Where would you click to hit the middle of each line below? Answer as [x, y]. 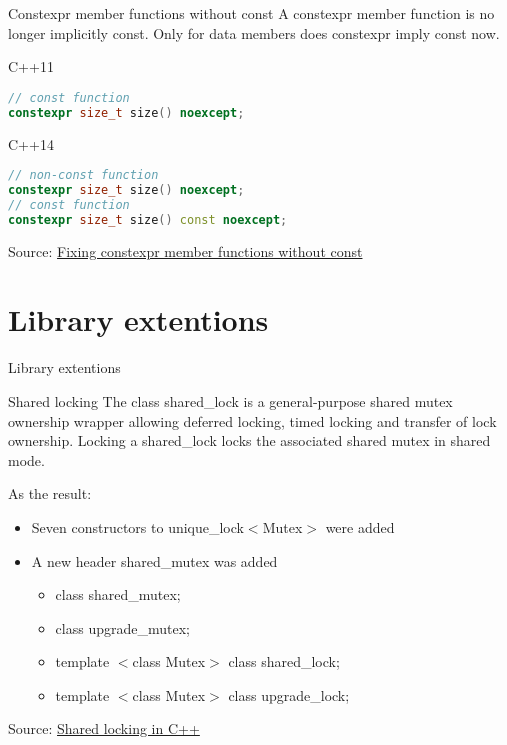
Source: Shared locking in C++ [104, 728]
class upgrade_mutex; [122, 627]
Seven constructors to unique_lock [137, 526]
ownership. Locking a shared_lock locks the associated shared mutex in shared [249, 440]
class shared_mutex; [118, 594]
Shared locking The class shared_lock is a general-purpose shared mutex [230, 400]
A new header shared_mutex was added [154, 560]
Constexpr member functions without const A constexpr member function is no [251, 13]
